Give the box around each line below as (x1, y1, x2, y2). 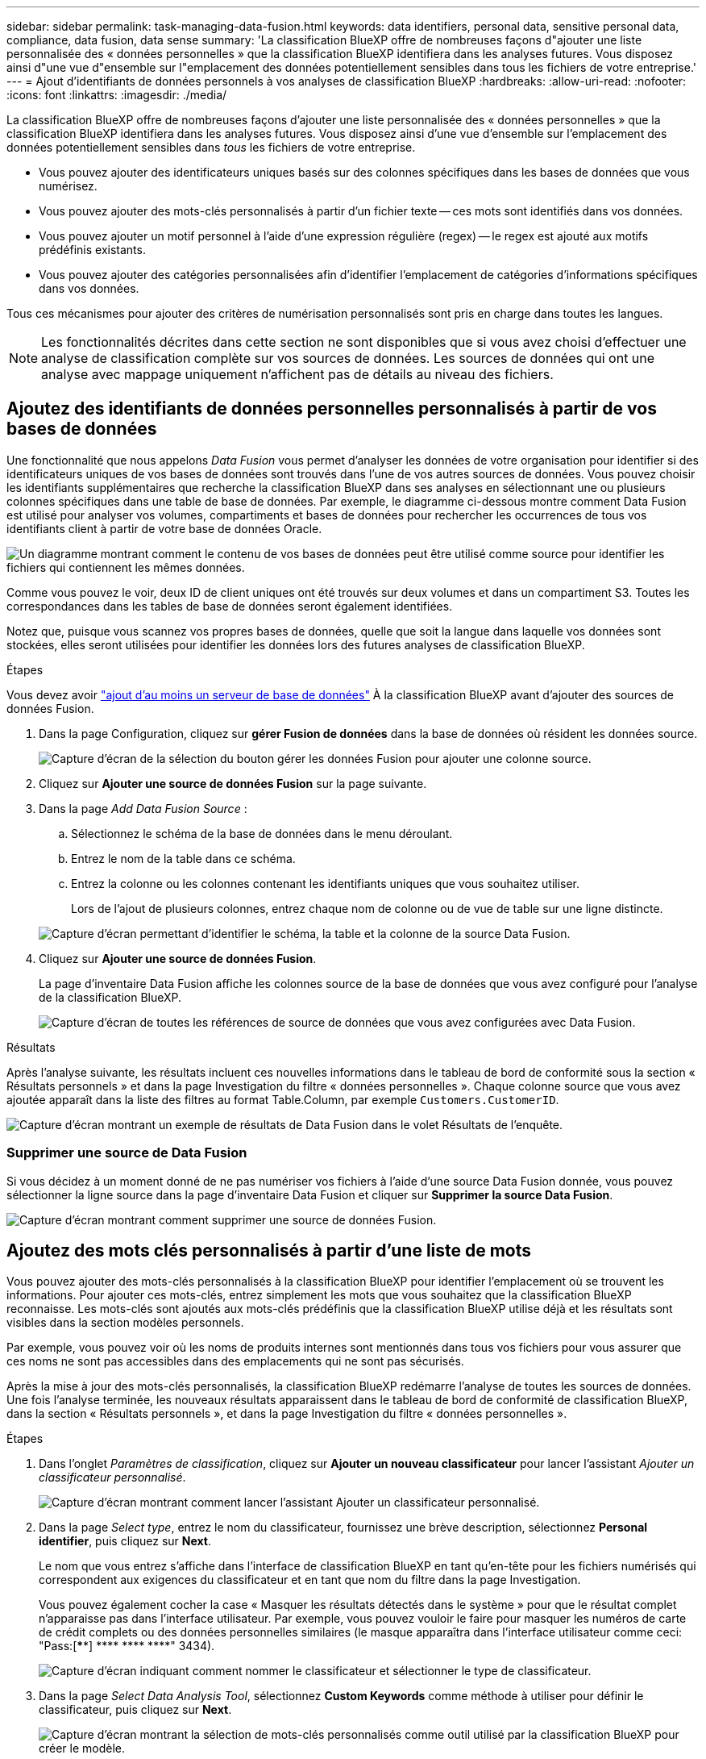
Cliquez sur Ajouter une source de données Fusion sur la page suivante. (39, 776, 427, 790)
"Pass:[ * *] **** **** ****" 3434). (39, 1639, 215, 1653)
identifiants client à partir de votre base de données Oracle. (6, 521, 322, 536)
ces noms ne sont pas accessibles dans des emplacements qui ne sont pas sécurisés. (6, 1354, 464, 1369)
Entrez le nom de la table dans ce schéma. (71, 851, 296, 865)
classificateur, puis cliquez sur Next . (39, 1703, 232, 1717)
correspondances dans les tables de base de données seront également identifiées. (6, 598, 453, 613)
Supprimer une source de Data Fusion (6, 1144, 247, 1161)
